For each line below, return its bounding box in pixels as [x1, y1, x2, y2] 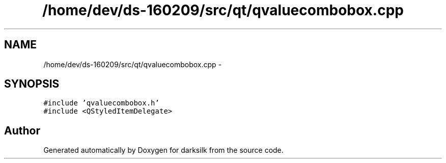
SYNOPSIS [4, 77, 60, 91]
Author [4, 124, 40, 137]
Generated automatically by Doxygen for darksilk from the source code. [43, 146, 284, 155]
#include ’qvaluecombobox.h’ [43, 99, 159, 107]
